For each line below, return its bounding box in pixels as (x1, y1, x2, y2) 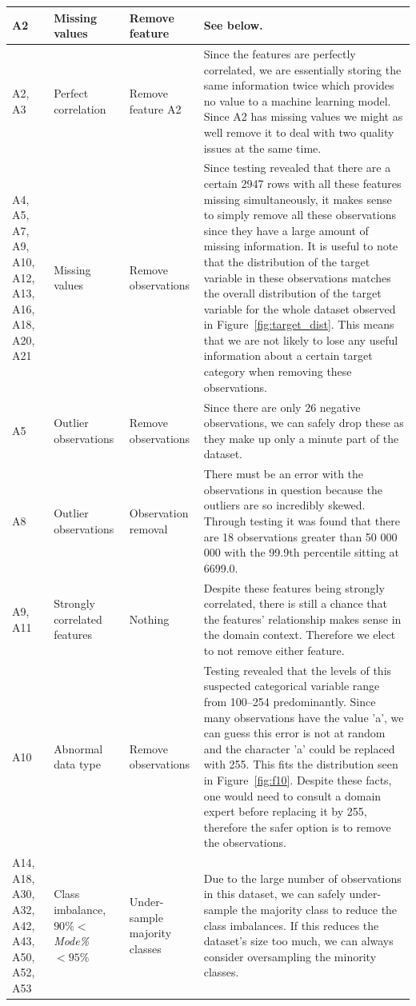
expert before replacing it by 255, (203, 803, 367, 820)
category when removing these (203, 363, 352, 380)
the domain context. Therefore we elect (203, 626, 396, 643)
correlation (54, 100, 106, 117)
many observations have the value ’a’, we (203, 709, 404, 725)
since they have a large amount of (203, 222, 369, 238)
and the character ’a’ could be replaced (203, 740, 395, 756)
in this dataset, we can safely (203, 885, 346, 902)
